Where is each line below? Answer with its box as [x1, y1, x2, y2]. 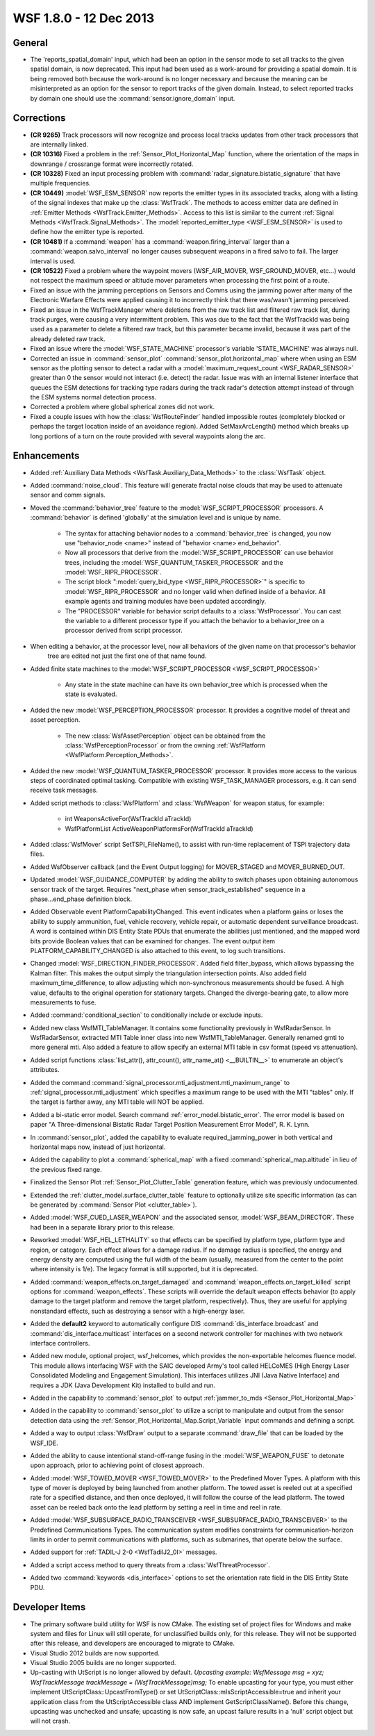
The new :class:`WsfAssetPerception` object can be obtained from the [65, 731, 266, 740]
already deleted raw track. [30, 334, 106, 343]
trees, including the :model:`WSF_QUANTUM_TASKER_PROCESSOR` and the [65, 558, 284, 566]
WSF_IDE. [30, 1439, 58, 1447]
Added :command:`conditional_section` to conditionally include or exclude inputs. [30, 1011, 263, 1019]
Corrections [12, 112, 66, 124]
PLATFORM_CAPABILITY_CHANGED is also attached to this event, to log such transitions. [30, 946, 286, 954]
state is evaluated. [65, 690, 117, 698]
